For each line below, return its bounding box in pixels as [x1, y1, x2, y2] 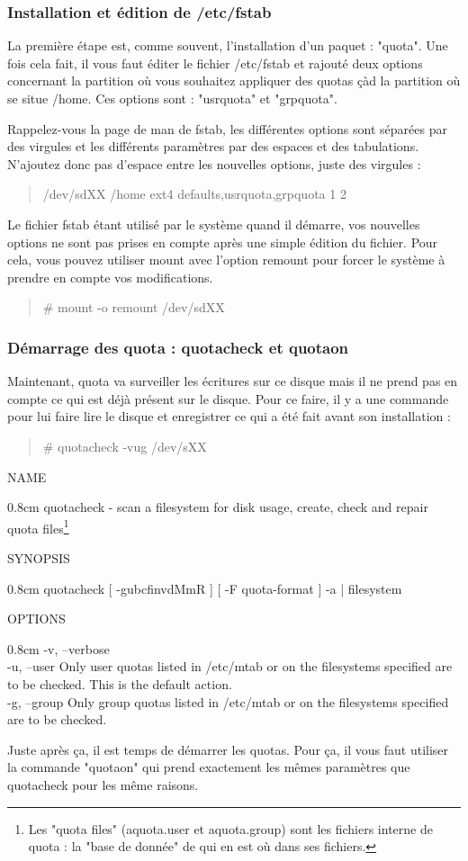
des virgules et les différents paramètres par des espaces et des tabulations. [7, 137, 419, 156]
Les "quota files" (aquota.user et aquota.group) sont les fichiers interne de [28, 819, 433, 838]
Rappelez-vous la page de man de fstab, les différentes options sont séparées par [7, 119, 447, 138]
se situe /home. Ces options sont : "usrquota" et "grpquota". [7, 89, 337, 107]
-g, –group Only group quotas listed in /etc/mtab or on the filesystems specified [7, 692, 449, 711]
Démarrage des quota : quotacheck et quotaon [7, 336, 349, 358]
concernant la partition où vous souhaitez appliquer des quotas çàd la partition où [7, 71, 461, 90]
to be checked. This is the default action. [7, 674, 232, 693]
